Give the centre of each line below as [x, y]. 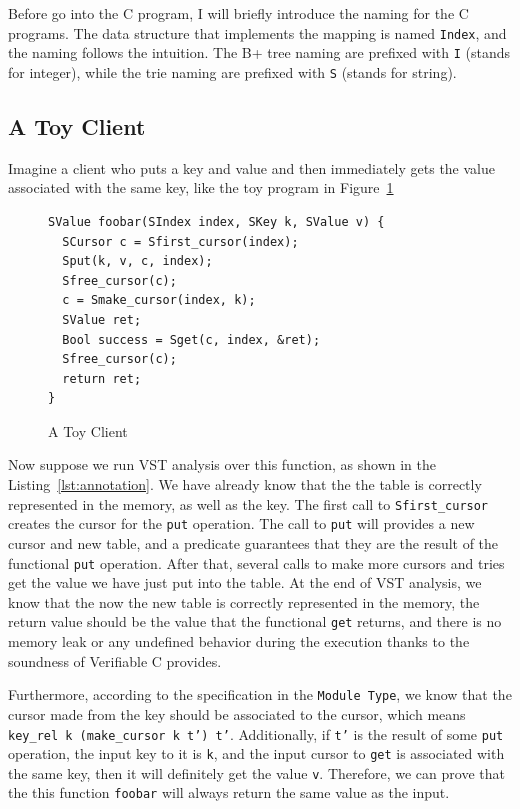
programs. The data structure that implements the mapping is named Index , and [257, 32]
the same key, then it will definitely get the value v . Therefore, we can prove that [256, 772]
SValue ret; [102, 319]
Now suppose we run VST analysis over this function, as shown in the [222, 464]
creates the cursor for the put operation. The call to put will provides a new [241, 523]
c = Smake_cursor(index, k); [159, 300]
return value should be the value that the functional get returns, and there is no [255, 621]
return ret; [102, 378]
